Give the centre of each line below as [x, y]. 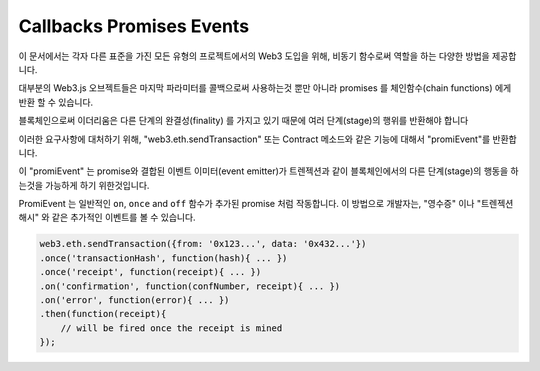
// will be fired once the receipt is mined [171, 328]
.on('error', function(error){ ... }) [134, 300]
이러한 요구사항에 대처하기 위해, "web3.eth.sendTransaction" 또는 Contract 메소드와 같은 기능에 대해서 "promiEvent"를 [254, 139]
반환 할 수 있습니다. [56, 102]
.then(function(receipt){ [103, 314]
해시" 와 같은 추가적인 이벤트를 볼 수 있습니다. [107, 217]
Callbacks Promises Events [134, 26]
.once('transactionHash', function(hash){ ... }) [163, 258]
